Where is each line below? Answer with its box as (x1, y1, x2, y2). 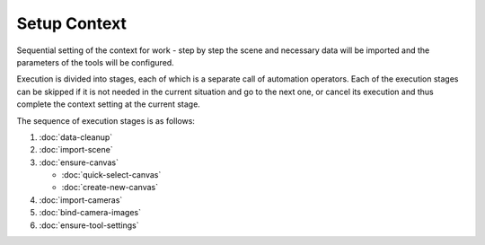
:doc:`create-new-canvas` (61, 182, 159, 193)
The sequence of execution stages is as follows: (16, 115, 195, 126)
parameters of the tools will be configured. (16, 57, 174, 67)
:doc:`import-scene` (39, 144, 113, 155)
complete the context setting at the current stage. (16, 99, 201, 109)
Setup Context (16, 13, 128, 33)
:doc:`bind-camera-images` (39, 207, 141, 218)
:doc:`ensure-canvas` (39, 157, 119, 168)
